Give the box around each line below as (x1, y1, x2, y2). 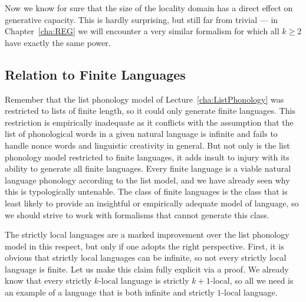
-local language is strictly (98, 274, 189, 287)
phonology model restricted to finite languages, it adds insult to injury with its (5, 150, 289, 163)
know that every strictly (5, 274, 92, 287)
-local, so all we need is (210, 274, 294, 287)
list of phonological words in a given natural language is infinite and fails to (5, 127, 278, 140)
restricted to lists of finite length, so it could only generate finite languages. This (5, 104, 295, 117)
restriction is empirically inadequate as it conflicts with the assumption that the (5, 116, 294, 128)
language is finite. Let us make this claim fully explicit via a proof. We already (5, 262, 289, 275)
